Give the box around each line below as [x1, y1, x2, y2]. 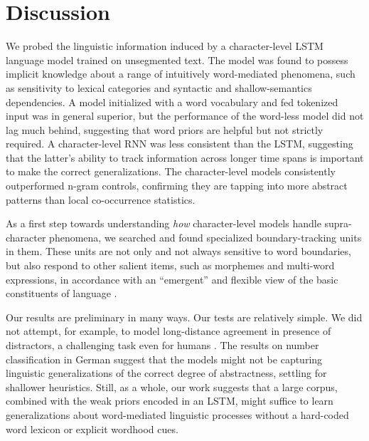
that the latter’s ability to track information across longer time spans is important [6, 150, 364, 165]
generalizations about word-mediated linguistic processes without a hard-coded [6, 407, 349, 422]
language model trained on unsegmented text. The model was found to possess [6, 52, 348, 67]
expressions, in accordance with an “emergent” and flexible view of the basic [6, 271, 338, 286]
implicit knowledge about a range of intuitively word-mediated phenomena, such [6, 66, 355, 81]
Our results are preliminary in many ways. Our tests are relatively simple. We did [6, 309, 363, 324]
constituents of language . [6, 286, 117, 301]
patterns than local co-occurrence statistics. [6, 192, 196, 207]
